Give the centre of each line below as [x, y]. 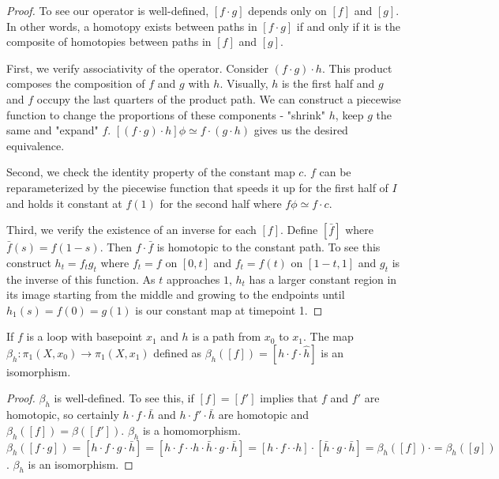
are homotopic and [264, 415]
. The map [328, 336]
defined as [178, 352]
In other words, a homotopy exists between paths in [132, 26]
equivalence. [36, 145]
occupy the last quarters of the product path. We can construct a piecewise [219, 98]
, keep [349, 114]
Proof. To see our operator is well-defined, [108, 10]
